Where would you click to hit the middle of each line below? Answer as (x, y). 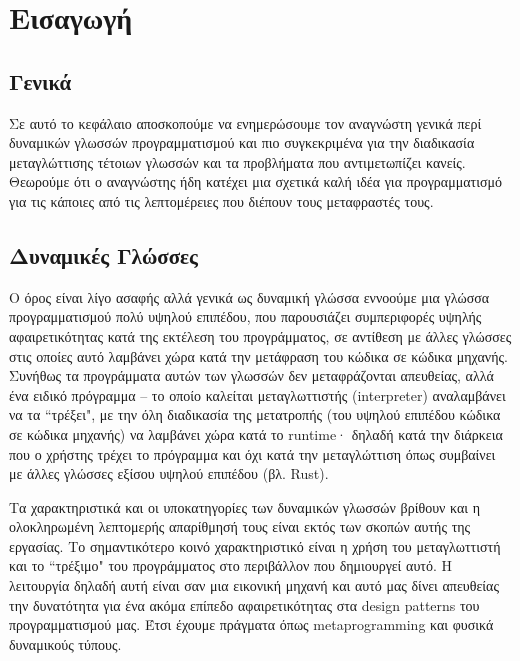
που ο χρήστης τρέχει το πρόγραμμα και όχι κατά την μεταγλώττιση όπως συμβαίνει (252, 453)
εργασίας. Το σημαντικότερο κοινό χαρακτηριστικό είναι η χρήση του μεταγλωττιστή (255, 545)
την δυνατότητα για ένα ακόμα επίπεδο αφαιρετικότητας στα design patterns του (244, 604)
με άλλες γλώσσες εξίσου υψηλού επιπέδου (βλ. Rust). (169, 473)
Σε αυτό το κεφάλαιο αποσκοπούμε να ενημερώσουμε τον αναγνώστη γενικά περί (245, 122)
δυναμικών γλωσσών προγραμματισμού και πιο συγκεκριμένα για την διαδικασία (242, 142)
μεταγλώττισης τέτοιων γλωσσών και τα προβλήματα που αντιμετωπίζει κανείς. (237, 161)
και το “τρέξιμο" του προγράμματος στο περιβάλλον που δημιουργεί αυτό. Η (230, 565)
